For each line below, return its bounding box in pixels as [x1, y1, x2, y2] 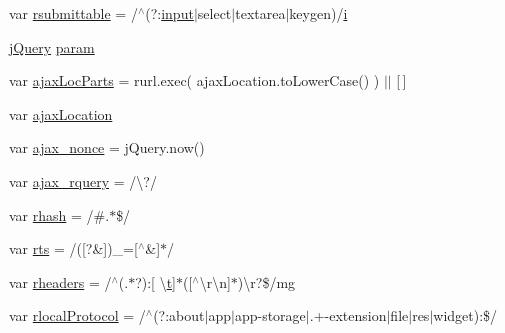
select [197, 3, 232, 23]
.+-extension [309, 305, 387, 326]
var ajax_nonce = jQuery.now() [9, 137, 205, 158]
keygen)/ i [289, 3, 348, 23]
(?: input [145, 3, 194, 23]
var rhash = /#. [9, 204, 110, 225]
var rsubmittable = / [9, 3, 138, 23]
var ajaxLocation [9, 103, 113, 124]
